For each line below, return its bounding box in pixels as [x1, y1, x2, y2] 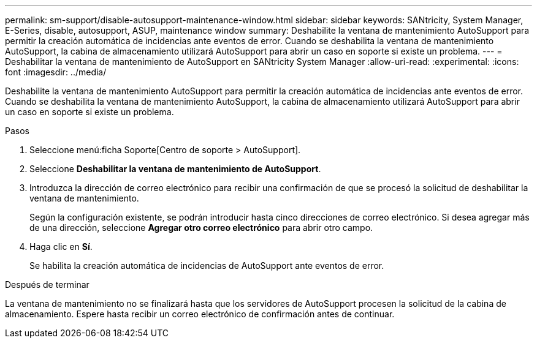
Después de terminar [5, 279, 89, 290]
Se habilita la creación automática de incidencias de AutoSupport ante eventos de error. [29, 260, 384, 271]
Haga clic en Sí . [29, 241, 93, 252]
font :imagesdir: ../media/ [5, 67, 107, 77]
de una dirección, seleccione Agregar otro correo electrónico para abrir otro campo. [29, 222, 373, 233]
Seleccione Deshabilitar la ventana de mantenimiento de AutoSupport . [29, 164, 321, 174]
